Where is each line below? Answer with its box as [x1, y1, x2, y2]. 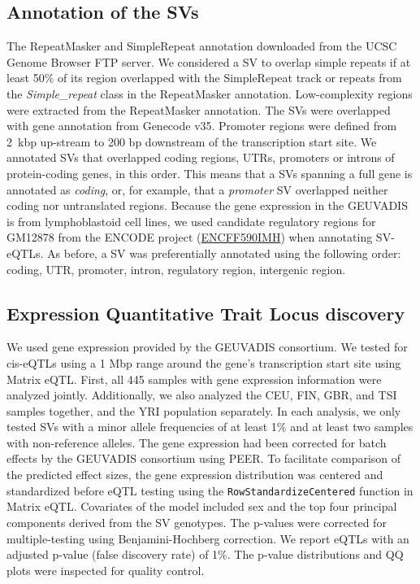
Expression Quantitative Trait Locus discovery [6, 300, 405, 325]
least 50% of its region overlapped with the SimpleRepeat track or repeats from [6, 69, 402, 86]
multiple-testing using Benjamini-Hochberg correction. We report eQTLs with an [6, 530, 409, 547]
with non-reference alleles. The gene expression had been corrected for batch [6, 434, 387, 451]
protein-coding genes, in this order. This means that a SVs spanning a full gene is [6, 164, 413, 181]
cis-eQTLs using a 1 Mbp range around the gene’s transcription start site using [6, 354, 401, 371]
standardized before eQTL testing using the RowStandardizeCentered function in [6, 482, 414, 499]
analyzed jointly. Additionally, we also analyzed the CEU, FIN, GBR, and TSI [6, 386, 397, 403]
